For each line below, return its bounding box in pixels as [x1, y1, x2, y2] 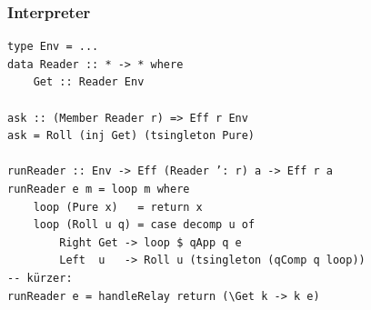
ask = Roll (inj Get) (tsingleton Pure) [7, 129, 256, 143]
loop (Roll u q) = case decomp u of [33, 218, 256, 232]
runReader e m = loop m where [7, 182, 190, 195]
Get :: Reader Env [33, 75, 145, 89]
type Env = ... [7, 40, 99, 54]
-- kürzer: [7, 271, 73, 285]
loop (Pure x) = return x [33, 200, 203, 214]
